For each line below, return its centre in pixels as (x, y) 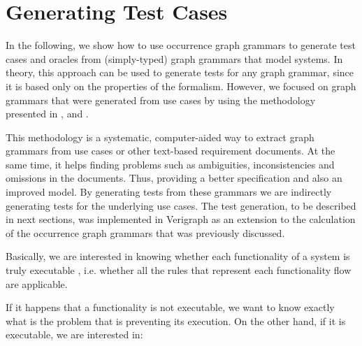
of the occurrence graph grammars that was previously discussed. (145, 232)
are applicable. (37, 283)
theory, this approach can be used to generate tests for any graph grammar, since (180, 72)
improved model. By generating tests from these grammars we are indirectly (169, 192)
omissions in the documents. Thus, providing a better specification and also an (174, 178)
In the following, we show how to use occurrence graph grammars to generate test (181, 45)
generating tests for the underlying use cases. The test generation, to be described (181, 205)
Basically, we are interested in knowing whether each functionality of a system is (178, 256)
